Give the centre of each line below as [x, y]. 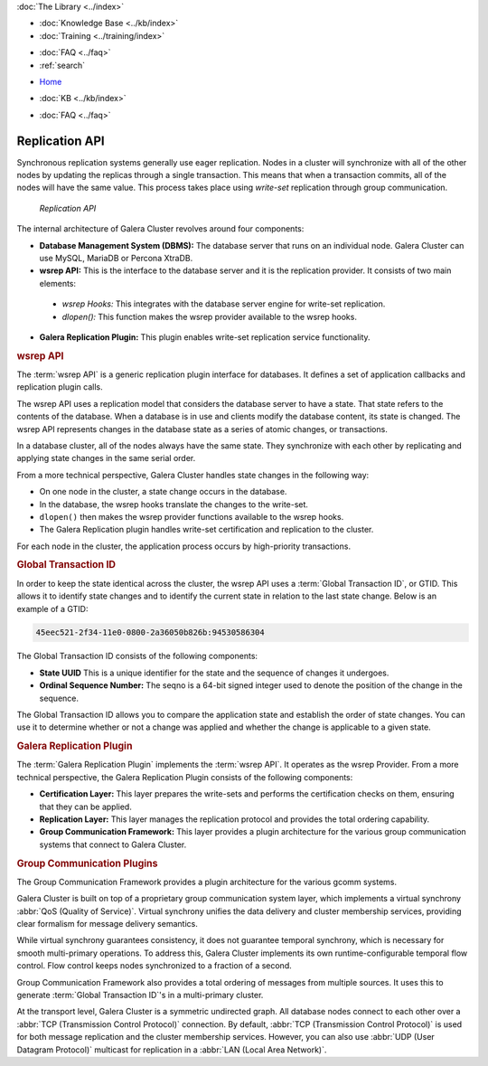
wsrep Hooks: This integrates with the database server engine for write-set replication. [224, 304]
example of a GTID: [52, 608]
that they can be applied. [86, 807]
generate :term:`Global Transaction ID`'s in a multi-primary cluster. [140, 995]
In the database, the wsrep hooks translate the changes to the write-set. [174, 504]
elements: [58, 283]
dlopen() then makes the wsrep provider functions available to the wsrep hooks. [192, 516]
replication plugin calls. [60, 387]
